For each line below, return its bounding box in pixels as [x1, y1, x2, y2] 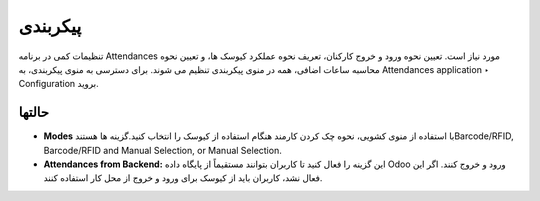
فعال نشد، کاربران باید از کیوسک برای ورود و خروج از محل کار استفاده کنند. [43, 172, 323, 184]
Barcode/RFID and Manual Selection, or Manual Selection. [43, 144, 282, 156]
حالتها [18, 104, 50, 121]
